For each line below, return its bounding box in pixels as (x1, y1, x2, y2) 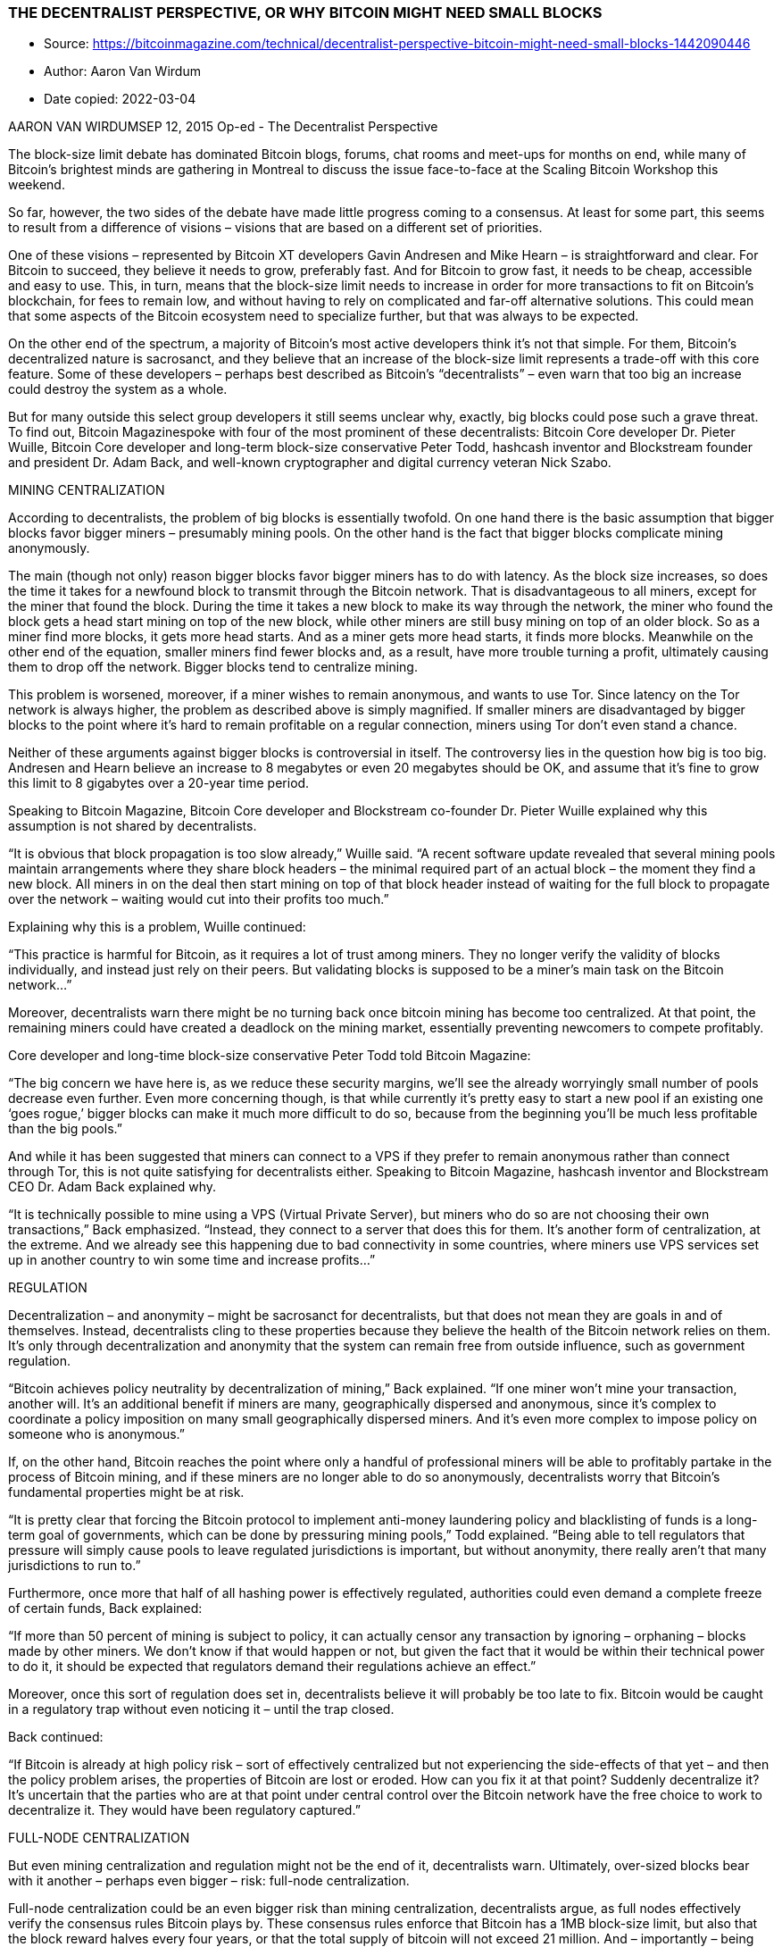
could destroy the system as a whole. (8, 381, 228, 397)
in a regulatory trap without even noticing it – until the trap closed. (8, 1701, 395, 1717)
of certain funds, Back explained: (8, 1600, 203, 1617)
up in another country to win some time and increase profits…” (8, 1252, 376, 1268)
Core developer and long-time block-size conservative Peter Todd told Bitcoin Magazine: (8, 1048, 531, 1064)
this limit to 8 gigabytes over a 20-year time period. (8, 775, 310, 791)
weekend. (8, 177, 65, 193)
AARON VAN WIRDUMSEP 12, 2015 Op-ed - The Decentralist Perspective (8, 119, 438, 135)
